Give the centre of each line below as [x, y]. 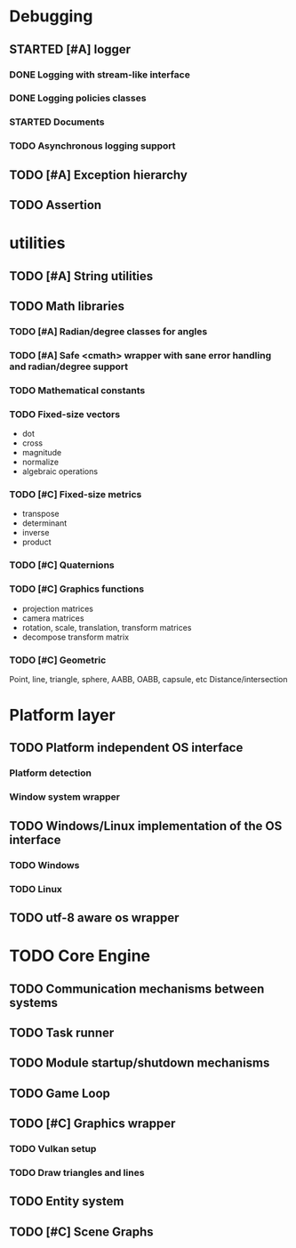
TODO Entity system [67, 1201]
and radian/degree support [69, 366]
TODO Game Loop [60, 1093]
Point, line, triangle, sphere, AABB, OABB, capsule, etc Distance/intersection [148, 679]
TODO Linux [36, 889]
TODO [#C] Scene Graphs [81, 1232]
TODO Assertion [56, 205]
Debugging [51, 16]
